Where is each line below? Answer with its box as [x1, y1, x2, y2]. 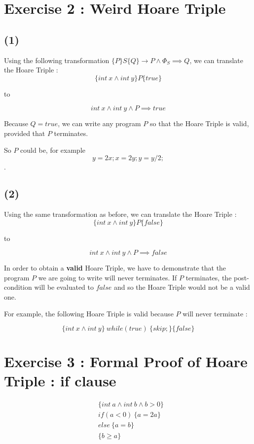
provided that [4, 128, 45, 138]
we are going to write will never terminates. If [38, 272, 177, 282]
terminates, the [185, 272, 232, 282]
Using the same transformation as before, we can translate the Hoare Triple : [4, 208, 237, 219]
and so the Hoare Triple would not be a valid [113, 282, 250, 292]
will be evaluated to [34, 282, 94, 292]
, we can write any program [58, 118, 141, 129]
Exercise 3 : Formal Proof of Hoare [4, 351, 248, 372]
